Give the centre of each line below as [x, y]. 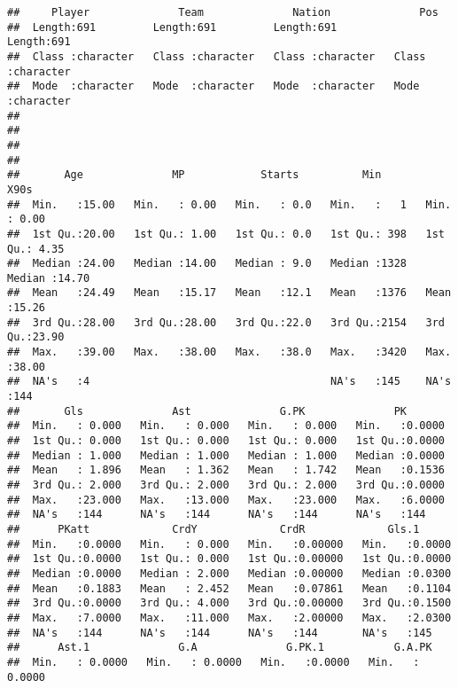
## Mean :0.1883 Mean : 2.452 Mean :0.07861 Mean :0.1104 [229, 588]
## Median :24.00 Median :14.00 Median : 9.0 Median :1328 [207, 264]
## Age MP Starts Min [194, 175]
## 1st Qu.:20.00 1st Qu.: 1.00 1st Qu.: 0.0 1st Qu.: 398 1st [226, 234]
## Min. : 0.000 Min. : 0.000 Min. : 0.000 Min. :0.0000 [226, 426]
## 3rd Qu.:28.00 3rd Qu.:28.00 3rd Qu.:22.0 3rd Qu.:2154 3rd [226, 322]
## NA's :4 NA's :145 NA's [229, 382]
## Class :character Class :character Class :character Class [217, 56]
